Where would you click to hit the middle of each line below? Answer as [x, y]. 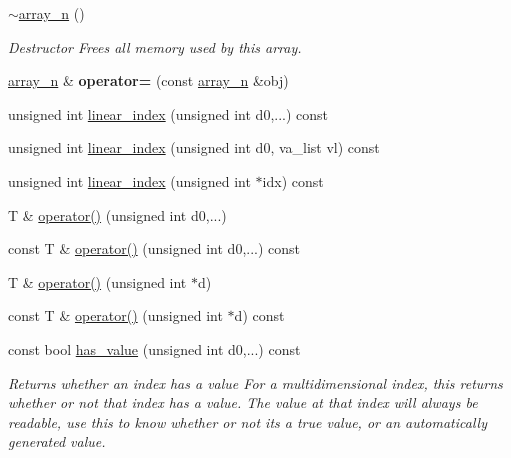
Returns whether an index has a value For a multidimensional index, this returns [255, 382]
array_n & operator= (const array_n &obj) [148, 80]
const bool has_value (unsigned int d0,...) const [154, 348]
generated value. [57, 441]
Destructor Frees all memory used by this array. [155, 46]
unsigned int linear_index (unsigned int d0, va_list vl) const [194, 147]
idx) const [293, 180]
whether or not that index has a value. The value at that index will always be [243, 402]
